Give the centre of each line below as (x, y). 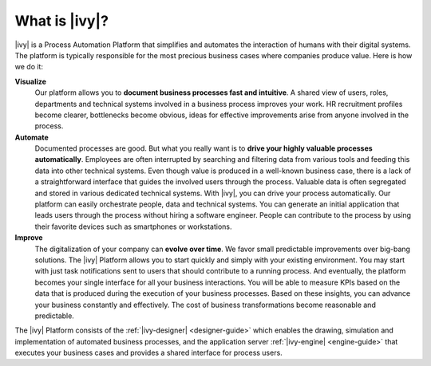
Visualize (31, 81)
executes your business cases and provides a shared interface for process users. (148, 353)
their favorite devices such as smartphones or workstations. (133, 226)
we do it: (29, 67)
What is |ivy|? (62, 21)
